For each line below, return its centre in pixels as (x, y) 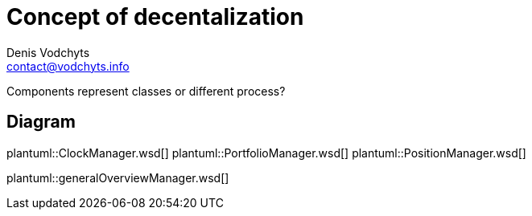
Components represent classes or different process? (146, 91)
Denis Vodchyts (48, 52)
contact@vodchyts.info (68, 66)
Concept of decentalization (155, 17)
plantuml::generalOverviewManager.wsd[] (118, 177)
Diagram (41, 122)
